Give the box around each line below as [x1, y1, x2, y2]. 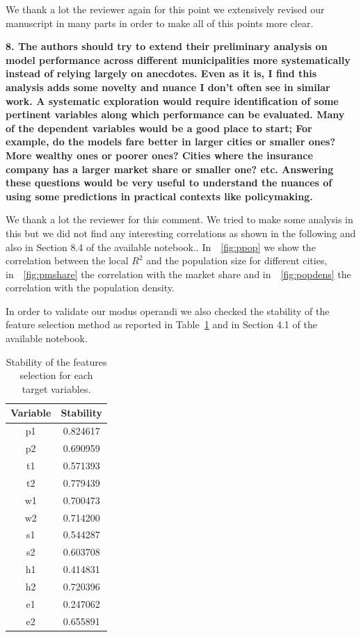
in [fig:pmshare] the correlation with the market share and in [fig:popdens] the [6, 266, 351, 281]
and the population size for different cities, [146, 253, 328, 268]
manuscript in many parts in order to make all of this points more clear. [6, 15, 314, 30]
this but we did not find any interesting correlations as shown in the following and [6, 225, 356, 240]
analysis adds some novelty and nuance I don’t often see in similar [6, 79, 330, 94]
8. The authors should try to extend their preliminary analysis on [6, 39, 328, 54]
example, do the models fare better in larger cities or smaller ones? [6, 134, 336, 149]
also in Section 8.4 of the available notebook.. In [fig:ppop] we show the [6, 239, 316, 254]
